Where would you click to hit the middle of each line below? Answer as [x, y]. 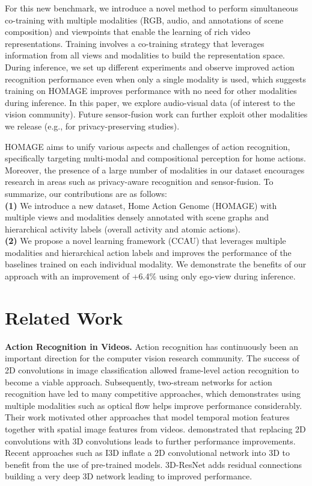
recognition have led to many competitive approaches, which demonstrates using [153, 394]
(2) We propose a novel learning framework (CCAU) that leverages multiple [145, 241]
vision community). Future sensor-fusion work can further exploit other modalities [156, 114]
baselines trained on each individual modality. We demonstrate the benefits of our [156, 264]
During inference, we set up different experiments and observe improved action [150, 67]
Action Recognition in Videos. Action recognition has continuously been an [152, 346]
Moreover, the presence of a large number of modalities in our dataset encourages [155, 170]
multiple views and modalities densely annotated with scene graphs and [137, 217]
